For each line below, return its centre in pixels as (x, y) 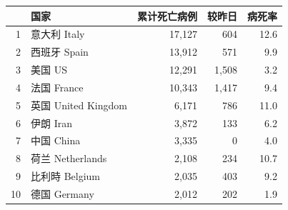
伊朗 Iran (51, 122)
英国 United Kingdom (79, 105)
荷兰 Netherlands (69, 158)
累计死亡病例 (167, 15)
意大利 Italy (58, 34)
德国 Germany (63, 193)
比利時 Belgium (66, 176)
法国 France (57, 87)
